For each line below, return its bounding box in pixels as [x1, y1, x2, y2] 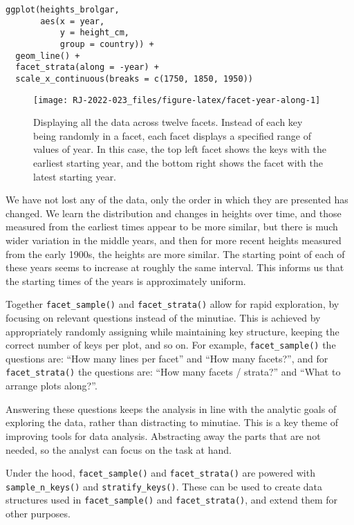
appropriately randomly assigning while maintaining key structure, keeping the [6, 324, 339, 338]
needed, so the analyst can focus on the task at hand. [6, 442, 232, 457]
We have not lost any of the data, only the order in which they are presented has [6, 192, 348, 207]
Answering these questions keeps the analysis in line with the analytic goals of [6, 401, 337, 416]
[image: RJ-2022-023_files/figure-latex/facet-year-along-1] [33, 95, 321, 105]
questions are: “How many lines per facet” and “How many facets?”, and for [6, 351, 328, 365]
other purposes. [6, 506, 71, 521]
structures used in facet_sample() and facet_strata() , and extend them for [6, 492, 338, 507]
